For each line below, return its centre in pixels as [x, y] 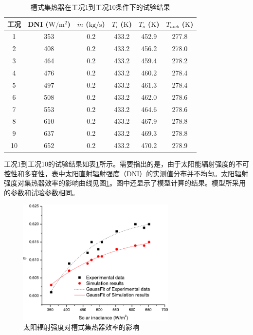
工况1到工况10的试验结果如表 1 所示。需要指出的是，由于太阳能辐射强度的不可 [126, 164]
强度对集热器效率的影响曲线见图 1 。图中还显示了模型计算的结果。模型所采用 [125, 183]
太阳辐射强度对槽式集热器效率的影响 [81, 327]
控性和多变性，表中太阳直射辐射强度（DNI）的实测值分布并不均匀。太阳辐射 [126, 173]
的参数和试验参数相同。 [41, 192]
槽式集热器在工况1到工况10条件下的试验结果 [100, 7]
